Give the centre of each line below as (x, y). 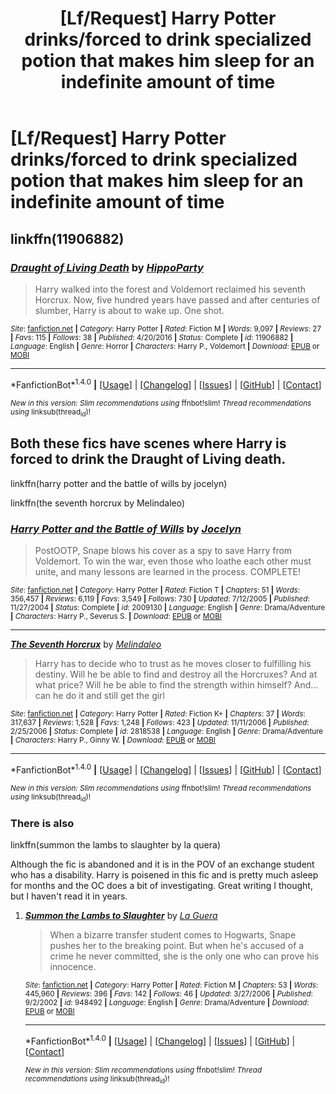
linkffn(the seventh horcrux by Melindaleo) (98, 503)
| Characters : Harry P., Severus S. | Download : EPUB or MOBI (116, 616)
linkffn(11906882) (67, 238)
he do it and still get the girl (109, 695)
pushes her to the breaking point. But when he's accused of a (177, 946)
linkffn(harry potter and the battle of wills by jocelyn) (119, 483)
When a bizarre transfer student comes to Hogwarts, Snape (173, 935)
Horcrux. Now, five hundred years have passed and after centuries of (177, 299)
